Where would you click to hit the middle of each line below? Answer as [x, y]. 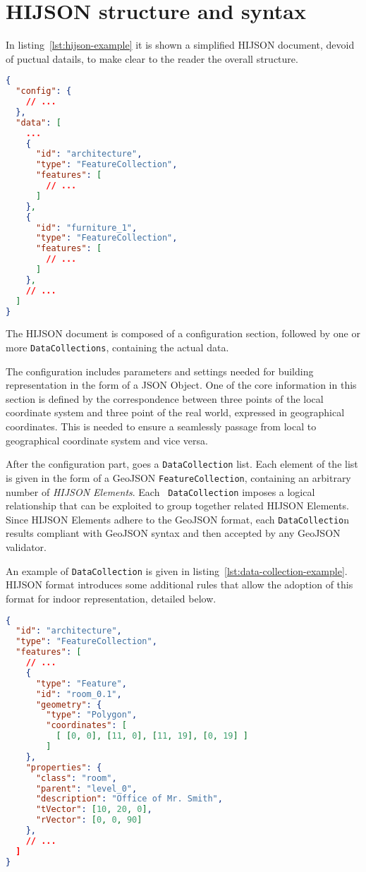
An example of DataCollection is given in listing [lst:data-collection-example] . [177, 570]
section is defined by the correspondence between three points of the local [165, 398]
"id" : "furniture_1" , [86, 228]
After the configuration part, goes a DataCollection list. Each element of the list [182, 464]
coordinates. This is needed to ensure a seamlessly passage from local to [161, 426]
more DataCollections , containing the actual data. [117, 347]
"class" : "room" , [76, 778]
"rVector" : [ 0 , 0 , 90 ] [89, 820]
